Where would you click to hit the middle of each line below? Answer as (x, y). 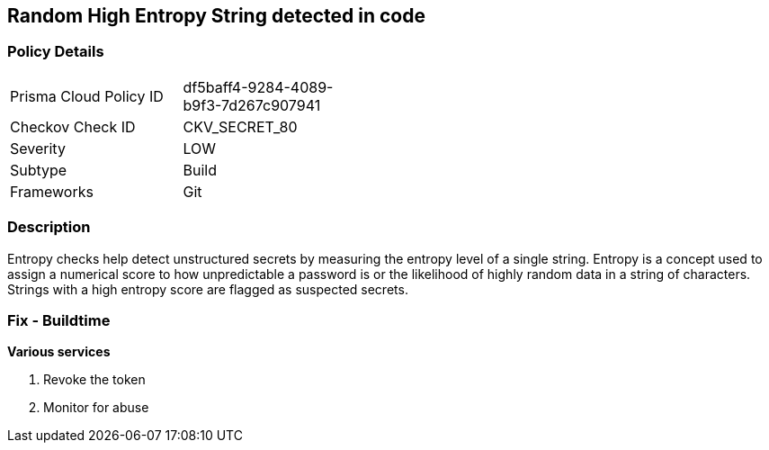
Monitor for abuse (96, 408)
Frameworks (52, 191)
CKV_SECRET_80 (240, 126)
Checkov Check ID (73, 126)
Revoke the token (94, 380)
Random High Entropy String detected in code (216, 16)
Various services (59, 352)
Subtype (39, 170)
